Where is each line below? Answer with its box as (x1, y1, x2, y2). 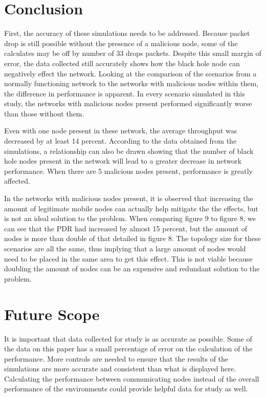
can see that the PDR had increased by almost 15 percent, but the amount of (4, 223, 247, 233)
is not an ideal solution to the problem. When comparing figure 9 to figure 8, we (4, 213, 256, 224)
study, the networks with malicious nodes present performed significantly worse (4, 98, 252, 109)
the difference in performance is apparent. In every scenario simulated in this (4, 88, 245, 98)
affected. (4, 175, 30, 186)
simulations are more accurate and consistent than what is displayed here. (4, 363, 236, 374)
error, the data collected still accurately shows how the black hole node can (4, 57, 240, 68)
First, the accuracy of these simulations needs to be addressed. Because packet (4, 28, 250, 38)
